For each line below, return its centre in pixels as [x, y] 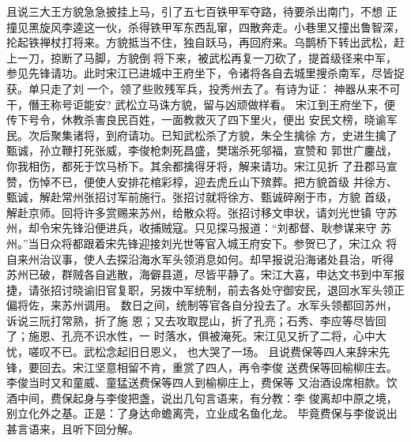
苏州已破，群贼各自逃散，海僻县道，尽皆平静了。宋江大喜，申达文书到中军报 [205, 274]
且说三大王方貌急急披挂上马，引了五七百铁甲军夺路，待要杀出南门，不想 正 [202, 11]
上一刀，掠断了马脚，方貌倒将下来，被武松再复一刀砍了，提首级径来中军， [202, 57]
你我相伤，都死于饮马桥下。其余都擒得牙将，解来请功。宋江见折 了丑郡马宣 [202, 165]
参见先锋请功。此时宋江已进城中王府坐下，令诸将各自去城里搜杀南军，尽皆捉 [205, 73]
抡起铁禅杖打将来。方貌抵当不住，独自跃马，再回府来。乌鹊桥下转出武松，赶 [205, 42]
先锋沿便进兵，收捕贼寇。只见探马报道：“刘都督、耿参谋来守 [219, 228]
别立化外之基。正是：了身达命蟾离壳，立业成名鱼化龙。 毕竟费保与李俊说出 [202, 413]
